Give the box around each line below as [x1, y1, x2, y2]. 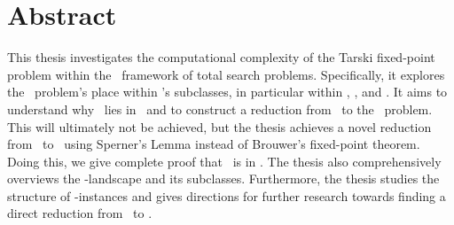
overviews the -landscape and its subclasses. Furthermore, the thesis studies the [7, 169, 440, 188]
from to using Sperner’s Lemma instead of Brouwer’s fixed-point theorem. [7, 135, 420, 153]
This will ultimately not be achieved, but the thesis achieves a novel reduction [7, 117, 432, 136]
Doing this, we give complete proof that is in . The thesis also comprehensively [7, 151, 442, 170]
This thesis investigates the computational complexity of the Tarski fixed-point [7, 48, 435, 66]
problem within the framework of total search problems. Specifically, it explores [7, 65, 445, 83]
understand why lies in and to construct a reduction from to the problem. [7, 99, 433, 118]
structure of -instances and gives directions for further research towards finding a [7, 186, 446, 205]
